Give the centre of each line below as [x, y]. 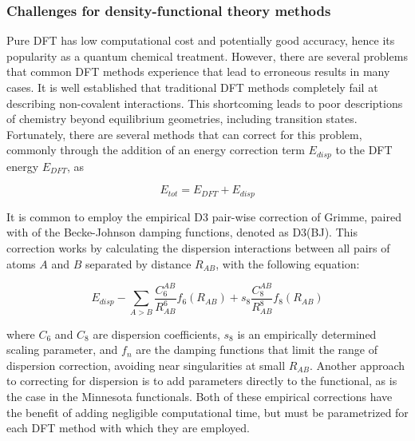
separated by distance [138, 263]
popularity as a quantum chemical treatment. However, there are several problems [207, 56]
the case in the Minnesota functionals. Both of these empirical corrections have [200, 396]
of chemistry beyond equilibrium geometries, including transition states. [182, 119]
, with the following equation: [288, 263]
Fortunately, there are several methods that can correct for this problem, [184, 134]
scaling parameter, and [62, 350]
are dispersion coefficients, [156, 334]
